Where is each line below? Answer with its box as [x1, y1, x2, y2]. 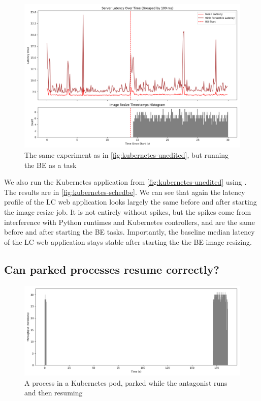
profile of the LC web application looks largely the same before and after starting [4, 196, 257, 207]
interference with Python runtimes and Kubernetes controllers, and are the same [4, 216, 255, 227]
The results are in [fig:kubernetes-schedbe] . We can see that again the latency [4, 186, 245, 197]
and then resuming [24, 387, 83, 398]
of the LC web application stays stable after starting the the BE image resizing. [4, 236, 252, 247]
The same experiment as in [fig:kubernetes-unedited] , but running [24, 149, 229, 160]
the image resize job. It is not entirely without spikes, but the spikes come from [4, 206, 251, 217]
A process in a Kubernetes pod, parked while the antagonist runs [24, 377, 227, 388]
